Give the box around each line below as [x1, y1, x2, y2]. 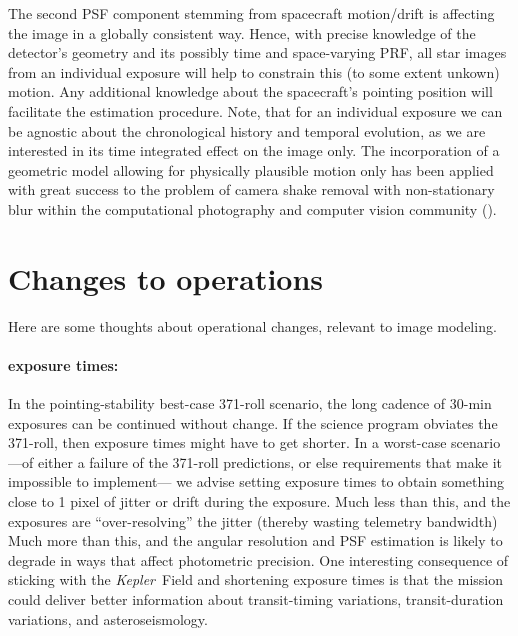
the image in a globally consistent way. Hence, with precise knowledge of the [8, 22, 476, 43]
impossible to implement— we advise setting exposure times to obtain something [8, 471, 504, 492]
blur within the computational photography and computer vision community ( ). [8, 198, 497, 219]
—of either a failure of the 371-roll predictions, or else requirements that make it [8, 451, 502, 472]
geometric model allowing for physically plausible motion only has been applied [8, 159, 494, 180]
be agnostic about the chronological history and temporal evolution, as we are [8, 120, 486, 141]
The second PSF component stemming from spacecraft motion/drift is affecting [8, 3, 495, 23]
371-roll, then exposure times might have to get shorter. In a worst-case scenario [8, 432, 501, 453]
